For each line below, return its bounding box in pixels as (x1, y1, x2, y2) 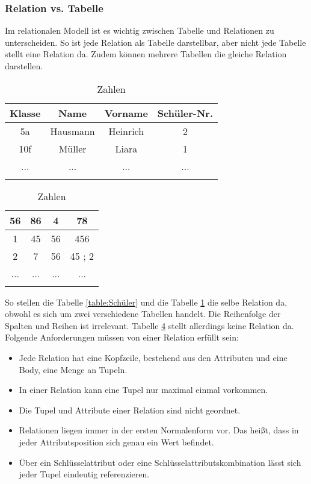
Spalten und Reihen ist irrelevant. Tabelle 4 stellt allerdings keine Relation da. (5, 319, 294, 332)
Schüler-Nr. (157, 105, 214, 120)
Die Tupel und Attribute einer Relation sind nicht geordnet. (19, 403, 241, 416)
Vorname (104, 105, 148, 120)
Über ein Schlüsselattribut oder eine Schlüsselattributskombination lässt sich (19, 456, 301, 468)
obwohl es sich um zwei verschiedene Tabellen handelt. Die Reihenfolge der (5, 307, 281, 320)
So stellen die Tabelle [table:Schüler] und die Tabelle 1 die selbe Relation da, (5, 295, 288, 308)
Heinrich (108, 124, 144, 138)
